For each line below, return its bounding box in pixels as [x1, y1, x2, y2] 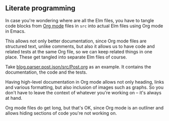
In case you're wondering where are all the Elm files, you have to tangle [5, 17, 154, 23]
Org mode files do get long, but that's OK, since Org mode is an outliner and [5, 104, 164, 110]
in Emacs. [5, 28, 26, 34]
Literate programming [5, 4, 76, 13]
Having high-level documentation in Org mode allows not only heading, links [5, 79, 164, 85]
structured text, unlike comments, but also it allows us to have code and [5, 43, 155, 49]
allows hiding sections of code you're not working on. [5, 110, 117, 116]
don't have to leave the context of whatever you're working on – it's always [5, 89, 162, 95]
